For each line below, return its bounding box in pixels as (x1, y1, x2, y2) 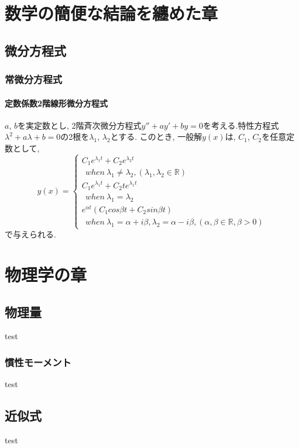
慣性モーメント (5, 354, 71, 369)
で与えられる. (5, 228, 56, 240)
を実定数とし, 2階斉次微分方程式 (17, 119, 142, 131)
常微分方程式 (5, 72, 63, 87)
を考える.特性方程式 (203, 119, 279, 131)
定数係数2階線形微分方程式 (5, 97, 108, 109)
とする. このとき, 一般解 (110, 130, 202, 143)
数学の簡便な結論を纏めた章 (5, 1, 218, 25)
